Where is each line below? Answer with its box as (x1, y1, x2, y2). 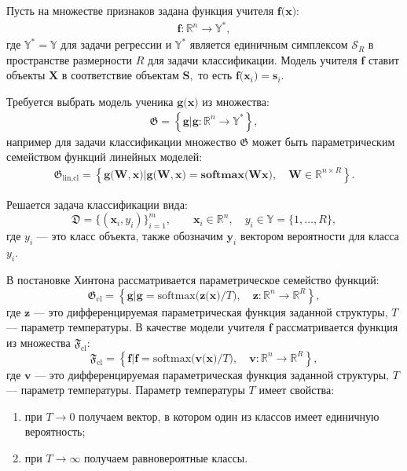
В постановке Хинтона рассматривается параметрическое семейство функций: (6, 271, 379, 287)
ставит (368, 51, 399, 68)
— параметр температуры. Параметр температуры (6, 382, 245, 398)
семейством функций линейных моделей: (6, 148, 203, 165)
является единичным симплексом (189, 36, 348, 53)
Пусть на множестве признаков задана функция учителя (6, 2, 274, 18)
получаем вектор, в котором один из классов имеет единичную (79, 407, 379, 424)
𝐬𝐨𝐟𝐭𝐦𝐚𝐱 (200, 169, 244, 181)
